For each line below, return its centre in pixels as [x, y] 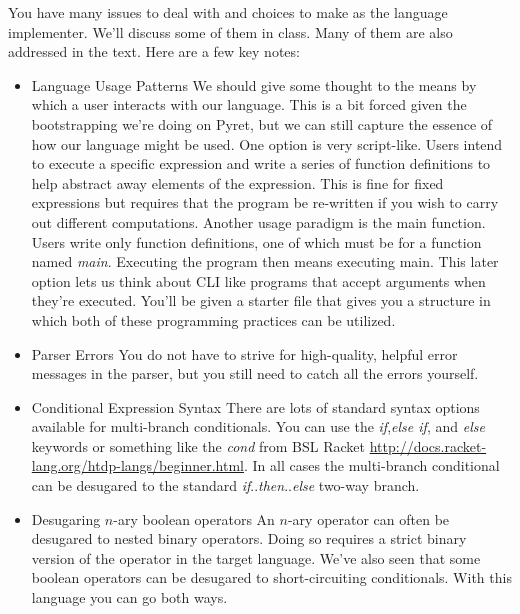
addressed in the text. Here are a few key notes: [154, 51]
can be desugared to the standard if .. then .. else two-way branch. [225, 485]
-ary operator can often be [368, 518]
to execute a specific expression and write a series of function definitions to [261, 163]
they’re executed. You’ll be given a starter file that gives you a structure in [261, 300]
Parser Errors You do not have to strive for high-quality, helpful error [244, 353]
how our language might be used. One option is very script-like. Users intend [267, 143]
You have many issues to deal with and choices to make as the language [228, 12]
